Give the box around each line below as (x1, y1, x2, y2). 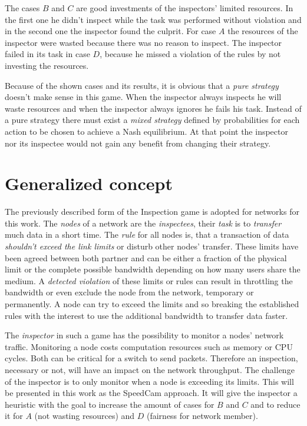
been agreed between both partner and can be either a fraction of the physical (5, 251, 287, 264)
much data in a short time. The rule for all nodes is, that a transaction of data (5, 228, 289, 241)
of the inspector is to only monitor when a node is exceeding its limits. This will (5, 375, 294, 387)
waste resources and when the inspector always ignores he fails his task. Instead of (5, 102, 302, 114)
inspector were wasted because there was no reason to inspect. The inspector (5, 36, 282, 48)
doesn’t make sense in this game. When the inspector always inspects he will (5, 91, 282, 103)
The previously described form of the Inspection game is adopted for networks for (5, 205, 299, 218)
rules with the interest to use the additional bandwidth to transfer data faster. (5, 309, 288, 321)
